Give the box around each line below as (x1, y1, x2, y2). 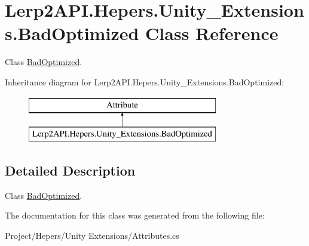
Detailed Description (5, 161, 136, 180)
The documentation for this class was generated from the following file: (5, 209, 265, 222)
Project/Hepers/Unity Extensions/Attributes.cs (5, 229, 179, 242)
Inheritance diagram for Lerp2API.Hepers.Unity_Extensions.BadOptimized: (5, 75, 284, 88)
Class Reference (145, 21, 279, 45)
